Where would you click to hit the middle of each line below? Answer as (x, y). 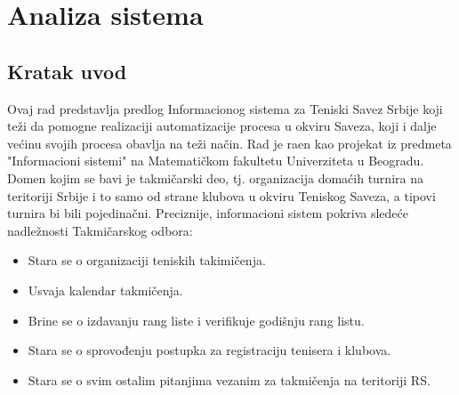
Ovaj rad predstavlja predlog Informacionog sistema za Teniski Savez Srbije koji (225, 108)
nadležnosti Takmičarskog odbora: (100, 230)
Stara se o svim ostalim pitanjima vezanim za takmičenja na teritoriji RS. (229, 379)
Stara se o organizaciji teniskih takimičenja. (147, 260)
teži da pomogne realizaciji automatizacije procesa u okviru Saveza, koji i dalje (222, 126)
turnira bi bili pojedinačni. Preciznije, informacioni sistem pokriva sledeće (208, 213)
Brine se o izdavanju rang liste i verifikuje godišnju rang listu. (196, 320)
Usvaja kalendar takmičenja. (105, 290)
